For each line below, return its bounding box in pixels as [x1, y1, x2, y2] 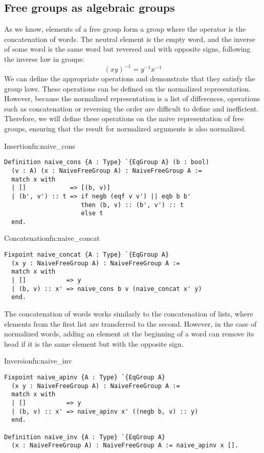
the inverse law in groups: [4, 53, 84, 64]
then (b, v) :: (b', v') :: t [81, 201, 184, 209]
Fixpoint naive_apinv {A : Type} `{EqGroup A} [4, 373, 165, 381]
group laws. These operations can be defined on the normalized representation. [4, 83, 251, 94]
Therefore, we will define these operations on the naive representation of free [4, 113, 244, 124]
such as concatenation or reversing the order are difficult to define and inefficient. [4, 103, 259, 114]
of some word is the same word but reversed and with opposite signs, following [4, 43, 251, 54]
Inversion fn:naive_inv [4, 355, 72, 366]
